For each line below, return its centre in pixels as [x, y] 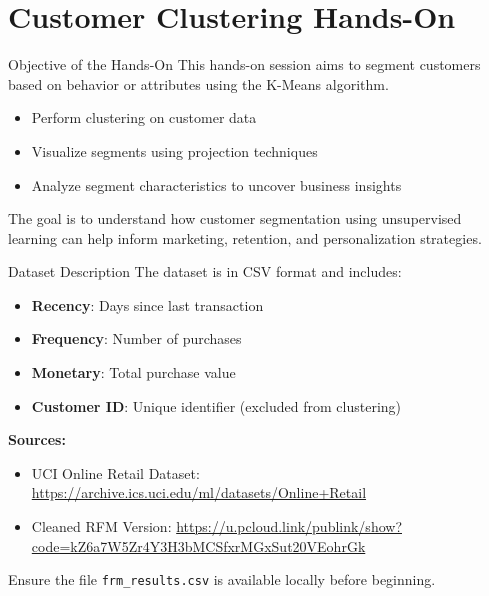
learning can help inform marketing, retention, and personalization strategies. [245, 237]
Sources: [37, 439]
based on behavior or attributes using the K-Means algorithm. [198, 83]
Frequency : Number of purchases [136, 338]
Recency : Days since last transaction [147, 304]
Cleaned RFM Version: [101, 526]
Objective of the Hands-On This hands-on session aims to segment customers [244, 64]
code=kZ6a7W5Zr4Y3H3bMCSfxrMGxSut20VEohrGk [198, 545]
